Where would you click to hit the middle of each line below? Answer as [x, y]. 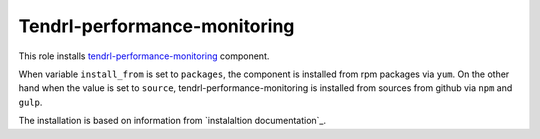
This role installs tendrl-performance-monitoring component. [144, 56]
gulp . [30, 102]
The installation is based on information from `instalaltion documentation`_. [172, 121]
